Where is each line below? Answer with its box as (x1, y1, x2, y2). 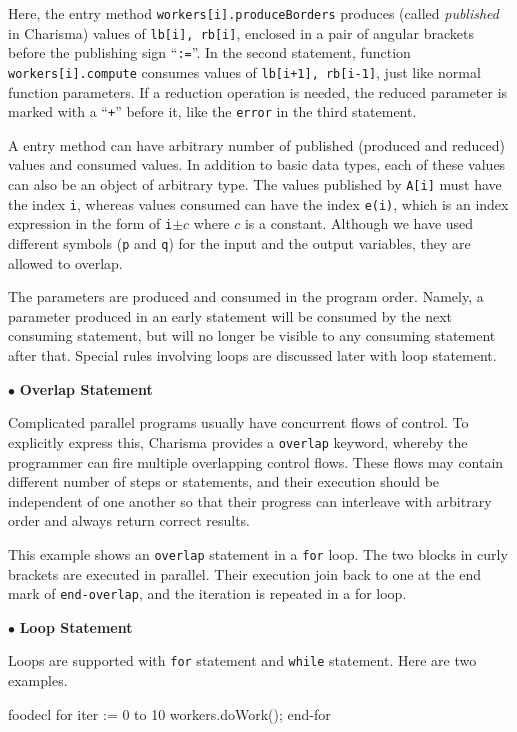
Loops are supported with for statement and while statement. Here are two (8, 650, 477, 671)
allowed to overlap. (8, 252, 123, 273)
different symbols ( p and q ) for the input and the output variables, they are (8, 233, 471, 254)
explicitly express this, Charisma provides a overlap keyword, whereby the (8, 431, 468, 452)
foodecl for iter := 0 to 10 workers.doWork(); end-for (8, 703, 331, 724)
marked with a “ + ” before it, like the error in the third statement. (8, 101, 417, 122)
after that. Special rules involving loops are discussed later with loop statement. (8, 345, 497, 366)
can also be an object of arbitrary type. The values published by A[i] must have (8, 174, 502, 195)
